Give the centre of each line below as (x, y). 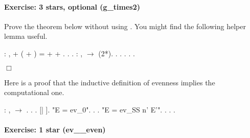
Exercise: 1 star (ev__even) (55, 129)
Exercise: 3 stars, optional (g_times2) (72, 6)
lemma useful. (26, 36)
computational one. (34, 92)
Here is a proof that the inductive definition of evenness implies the (110, 82)
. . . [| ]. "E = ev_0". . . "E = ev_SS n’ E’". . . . (101, 109)
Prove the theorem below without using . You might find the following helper (125, 26)
